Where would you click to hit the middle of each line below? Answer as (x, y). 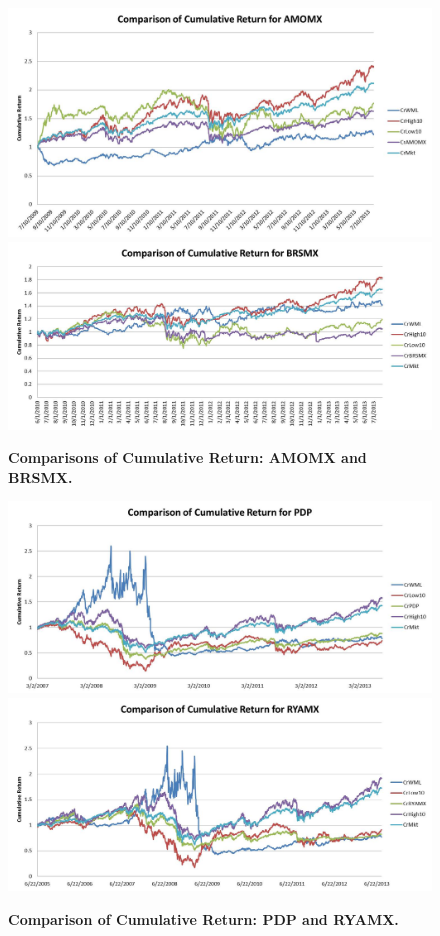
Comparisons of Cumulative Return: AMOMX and (187, 457)
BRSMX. (40, 476)
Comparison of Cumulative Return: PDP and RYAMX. (203, 919)
